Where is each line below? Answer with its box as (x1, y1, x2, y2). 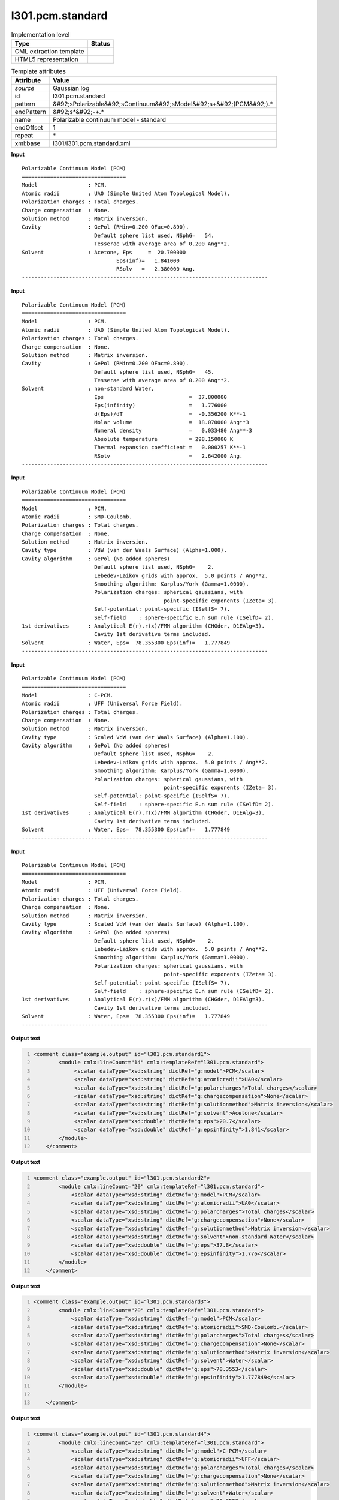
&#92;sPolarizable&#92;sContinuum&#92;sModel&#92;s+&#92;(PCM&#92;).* (53, 100, 273, 108)
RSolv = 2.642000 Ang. (93, 452, 243, 459)
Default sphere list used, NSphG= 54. (93, 232, 215, 239)
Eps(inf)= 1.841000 (116, 257, 180, 264)
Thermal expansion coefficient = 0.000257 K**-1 (93, 444, 246, 451)
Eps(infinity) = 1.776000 (93, 402, 227, 409)
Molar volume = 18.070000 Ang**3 (93, 419, 249, 426)
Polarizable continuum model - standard (53, 116, 167, 124)
